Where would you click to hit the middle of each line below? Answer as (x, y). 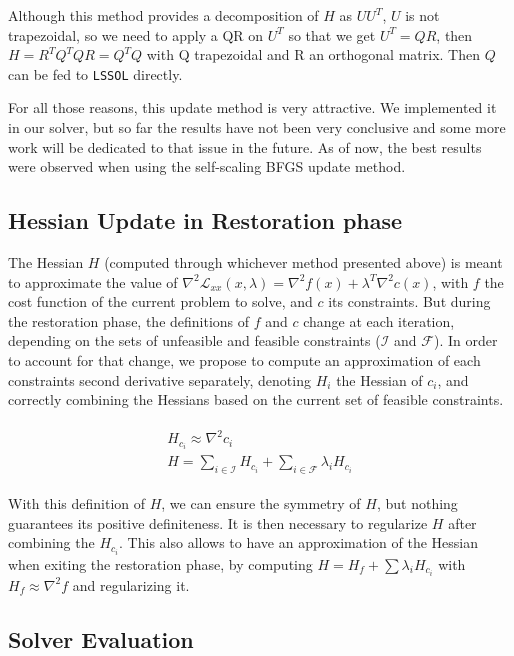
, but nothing (417, 503)
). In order (465, 340)
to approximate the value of (93, 281)
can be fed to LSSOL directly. (95, 73)
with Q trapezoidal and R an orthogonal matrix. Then (313, 54)
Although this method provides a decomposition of (163, 15)
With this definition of (77, 503)
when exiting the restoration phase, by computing (160, 563)
